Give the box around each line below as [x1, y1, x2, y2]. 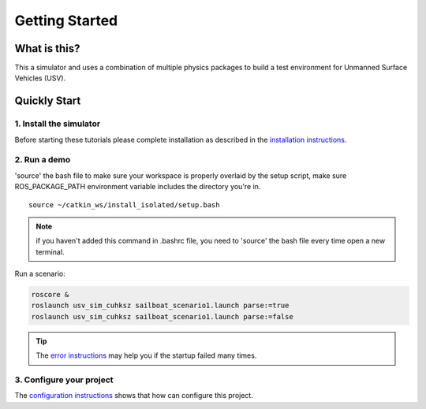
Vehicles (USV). [14, 73, 66, 83]
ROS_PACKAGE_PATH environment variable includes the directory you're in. [14, 182, 261, 191]
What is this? [14, 42, 80, 55]
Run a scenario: [14, 269, 66, 279]
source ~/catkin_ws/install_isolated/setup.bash [28, 200, 220, 209]
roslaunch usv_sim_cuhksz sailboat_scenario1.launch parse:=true [31, 301, 290, 310]
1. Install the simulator [14, 118, 101, 129]
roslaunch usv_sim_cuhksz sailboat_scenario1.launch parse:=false [31, 312, 293, 321]
